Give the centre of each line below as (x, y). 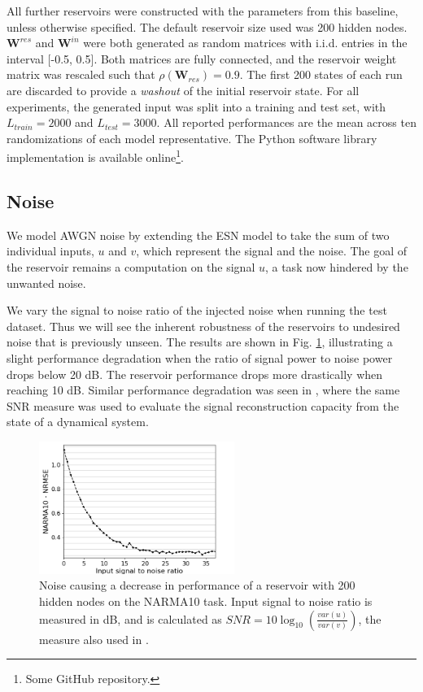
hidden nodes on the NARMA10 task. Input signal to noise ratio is (206, 601)
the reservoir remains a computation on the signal (131, 266)
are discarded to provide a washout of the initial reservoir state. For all (183, 90)
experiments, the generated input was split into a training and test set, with (196, 106)
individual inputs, (50, 251)
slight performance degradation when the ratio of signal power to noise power (200, 357)
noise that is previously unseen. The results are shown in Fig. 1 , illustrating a (200, 342)
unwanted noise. (46, 283)
